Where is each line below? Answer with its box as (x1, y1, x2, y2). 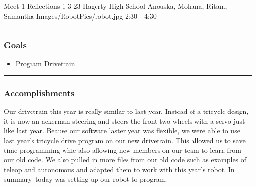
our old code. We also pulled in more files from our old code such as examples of (4, 154, 247, 165)
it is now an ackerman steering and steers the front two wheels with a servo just (4, 115, 245, 126)
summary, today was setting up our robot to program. (4, 174, 167, 184)
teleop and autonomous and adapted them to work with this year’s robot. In (4, 164, 235, 174)
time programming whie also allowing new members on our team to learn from (4, 145, 241, 155)
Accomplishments (4, 86, 75, 99)
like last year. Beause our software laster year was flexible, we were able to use (4, 125, 240, 136)
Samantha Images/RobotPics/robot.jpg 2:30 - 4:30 (4, 10, 157, 21)
